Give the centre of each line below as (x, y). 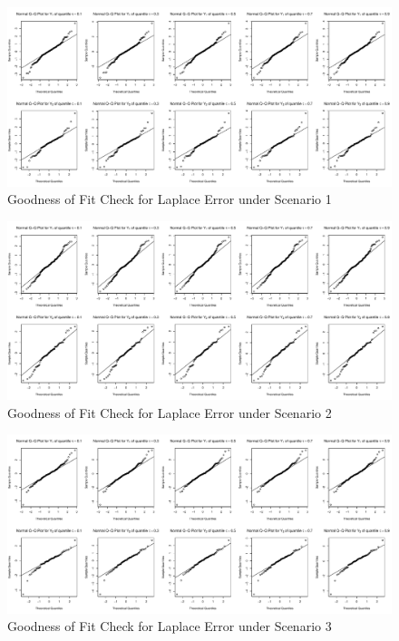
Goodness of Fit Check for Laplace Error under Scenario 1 (170, 199)
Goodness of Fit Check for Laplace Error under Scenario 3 (170, 626)
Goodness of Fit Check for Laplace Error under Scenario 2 (170, 412)
